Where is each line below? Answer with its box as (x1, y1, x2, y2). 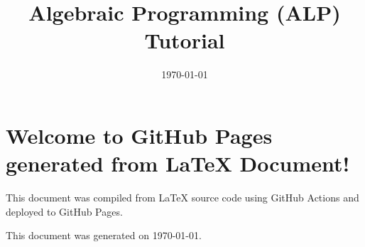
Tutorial (144, 26, 225, 55)
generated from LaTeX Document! (6, 149, 350, 178)
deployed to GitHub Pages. (6, 204, 123, 219)
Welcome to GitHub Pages (6, 120, 273, 149)
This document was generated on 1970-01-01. (6, 228, 202, 243)
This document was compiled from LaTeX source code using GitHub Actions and (6, 190, 359, 205)
